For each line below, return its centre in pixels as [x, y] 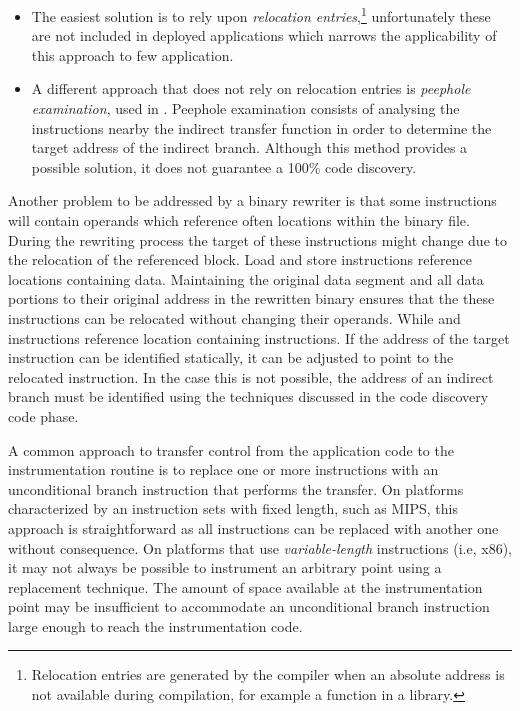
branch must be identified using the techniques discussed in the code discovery [248, 396]
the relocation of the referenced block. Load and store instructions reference [240, 259]
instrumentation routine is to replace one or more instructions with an [223, 469]
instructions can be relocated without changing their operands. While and [234, 317]
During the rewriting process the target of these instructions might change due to [257, 239]
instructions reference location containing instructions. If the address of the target [259, 337]
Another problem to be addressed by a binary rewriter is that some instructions [252, 200]
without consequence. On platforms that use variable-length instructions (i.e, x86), [260, 547]
